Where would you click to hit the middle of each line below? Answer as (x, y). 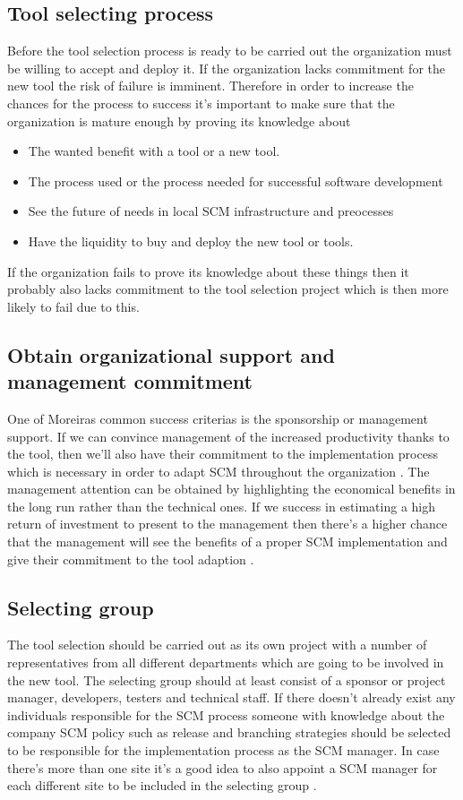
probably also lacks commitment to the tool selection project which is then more (228, 289)
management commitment (130, 381)
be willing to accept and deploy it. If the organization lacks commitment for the (226, 68)
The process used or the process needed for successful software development (236, 181)
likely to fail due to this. (73, 306)
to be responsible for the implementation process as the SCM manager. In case (223, 750)
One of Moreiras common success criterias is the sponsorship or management (218, 418)
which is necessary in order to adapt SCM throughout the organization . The (219, 471)
